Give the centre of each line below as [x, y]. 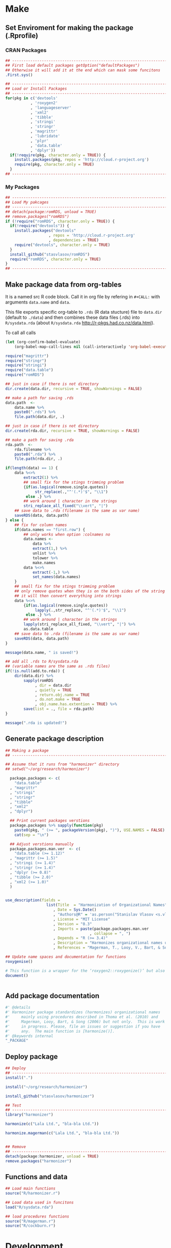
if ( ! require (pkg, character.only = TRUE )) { [58, 155]
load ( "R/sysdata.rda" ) [29, 1207]
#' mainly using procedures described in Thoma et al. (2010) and [82, 1017]
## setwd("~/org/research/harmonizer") [48, 769]
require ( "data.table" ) [29, 370]
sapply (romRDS [38, 680]
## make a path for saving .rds [39, 398]
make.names [44, 563]
